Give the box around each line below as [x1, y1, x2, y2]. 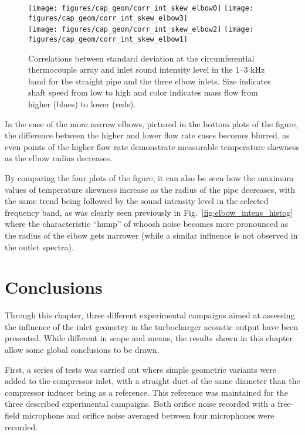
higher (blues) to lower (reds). [28, 98, 136, 110]
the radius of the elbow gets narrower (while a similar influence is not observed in [5, 229, 298, 241]
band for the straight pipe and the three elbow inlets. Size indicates [28, 74, 271, 87]
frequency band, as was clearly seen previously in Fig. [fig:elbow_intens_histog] [5, 206, 293, 218]
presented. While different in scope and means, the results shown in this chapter [5, 332, 293, 344]
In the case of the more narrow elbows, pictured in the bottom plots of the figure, [5, 117, 299, 130]
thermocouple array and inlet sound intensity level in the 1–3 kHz [28, 63, 265, 76]
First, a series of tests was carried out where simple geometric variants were [5, 363, 277, 375]
